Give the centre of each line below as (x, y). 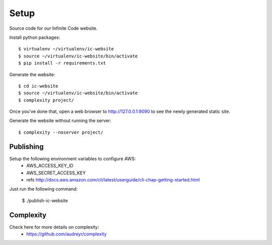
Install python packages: (35, 37)
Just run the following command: (44, 189)
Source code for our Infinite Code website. (53, 28)
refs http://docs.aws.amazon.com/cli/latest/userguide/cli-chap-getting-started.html (113, 179)
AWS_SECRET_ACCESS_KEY (56, 173)
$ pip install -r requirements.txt (62, 63)
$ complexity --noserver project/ (61, 132)
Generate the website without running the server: (60, 120)
